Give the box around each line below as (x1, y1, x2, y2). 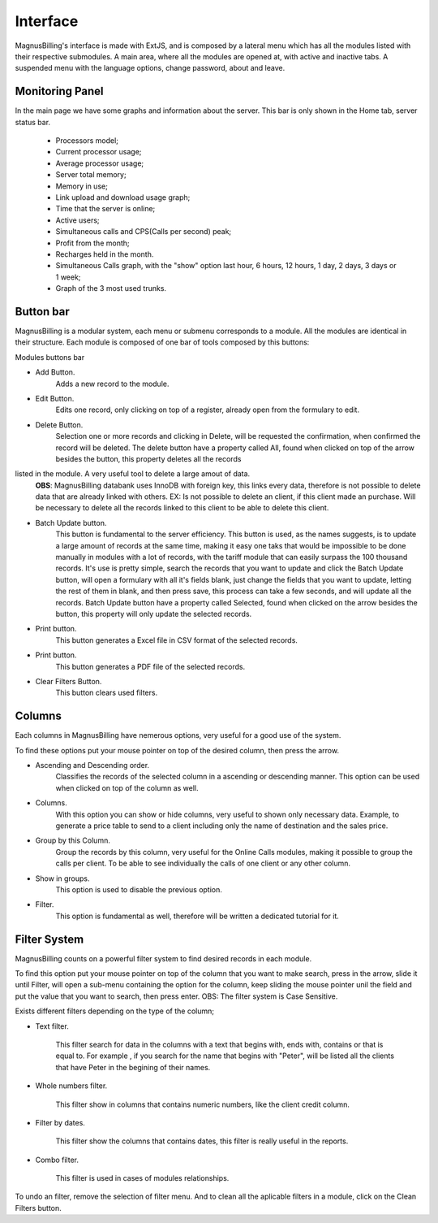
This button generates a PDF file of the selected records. (55, 661, 246, 671)
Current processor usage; (55, 147, 142, 157)
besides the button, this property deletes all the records (55, 453, 242, 463)
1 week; (55, 272, 81, 282)
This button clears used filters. (55, 687, 158, 698)
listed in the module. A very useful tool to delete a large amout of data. (15, 469, 251, 479)
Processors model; (55, 136, 119, 145)
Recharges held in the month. (55, 249, 154, 259)
